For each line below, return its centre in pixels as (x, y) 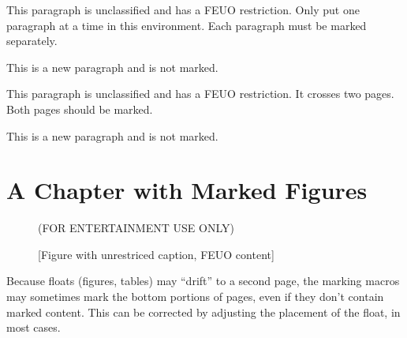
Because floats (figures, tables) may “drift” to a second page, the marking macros (203, 281)
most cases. (34, 327)
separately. (32, 41)
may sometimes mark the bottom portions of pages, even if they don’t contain (195, 297)
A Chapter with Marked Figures (187, 190)
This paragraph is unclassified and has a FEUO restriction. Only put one (183, 9)
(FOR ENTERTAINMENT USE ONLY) (136, 228)
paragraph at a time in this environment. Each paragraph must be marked (187, 25)
